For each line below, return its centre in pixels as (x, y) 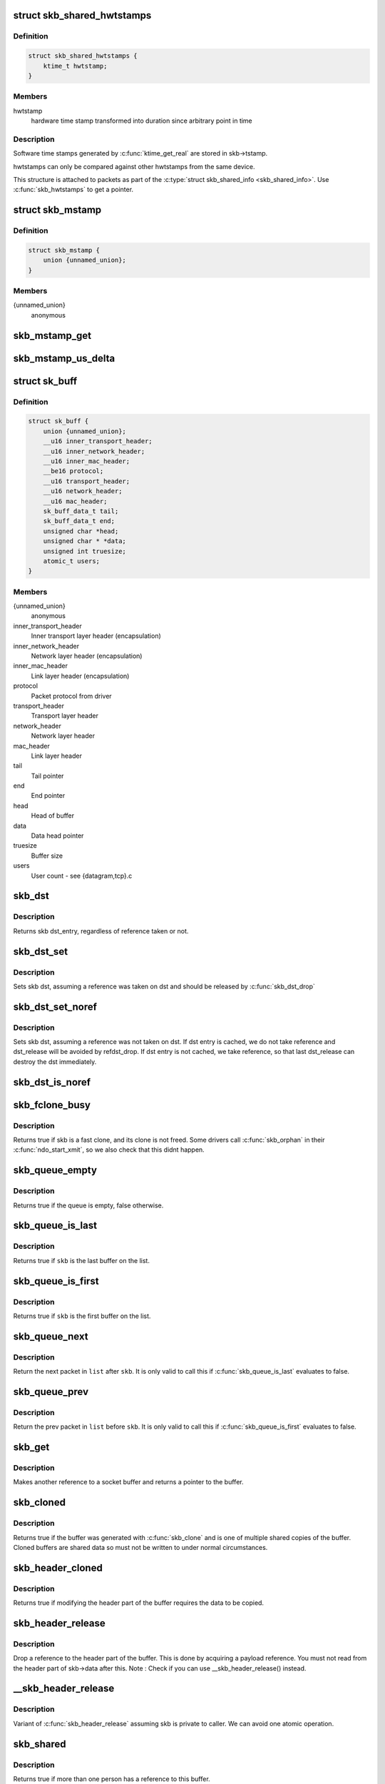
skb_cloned (39, 1502)
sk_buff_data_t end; (79, 521)
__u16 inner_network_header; (94, 451)
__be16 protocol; (73, 471)
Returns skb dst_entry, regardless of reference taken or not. (101, 931)
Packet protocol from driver (71, 696)
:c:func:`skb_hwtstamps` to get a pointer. (73, 190)
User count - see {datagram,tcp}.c (82, 876)
